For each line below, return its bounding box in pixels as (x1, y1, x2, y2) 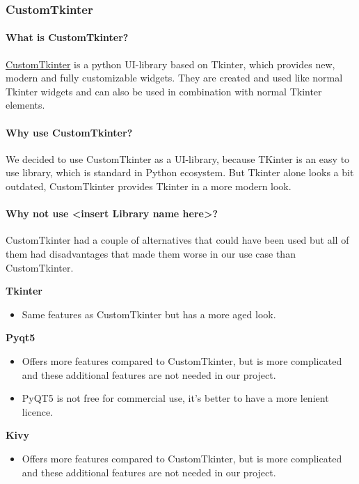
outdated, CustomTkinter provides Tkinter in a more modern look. (6, 179, 292, 193)
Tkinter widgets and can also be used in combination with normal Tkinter (6, 84, 322, 98)
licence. (22, 404, 54, 419)
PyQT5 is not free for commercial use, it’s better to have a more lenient (22, 391, 329, 405)
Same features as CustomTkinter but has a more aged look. (22, 306, 276, 321)
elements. (6, 97, 45, 112)
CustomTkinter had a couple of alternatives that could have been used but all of (6, 233, 349, 247)
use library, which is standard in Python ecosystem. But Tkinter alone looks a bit (6, 165, 354, 180)
